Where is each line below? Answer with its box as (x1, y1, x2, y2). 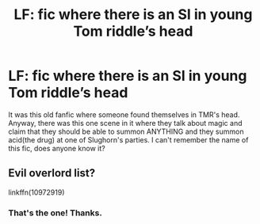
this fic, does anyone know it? (8, 143, 105, 153)
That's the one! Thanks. (8, 207, 103, 218)
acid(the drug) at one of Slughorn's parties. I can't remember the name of (8, 135, 249, 144)
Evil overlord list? (8, 166, 96, 180)
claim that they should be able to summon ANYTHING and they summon (8, 127, 244, 136)
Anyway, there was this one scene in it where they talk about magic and (8, 118, 243, 127)
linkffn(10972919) (8, 188, 65, 197)
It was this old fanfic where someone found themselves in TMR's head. (8, 109, 240, 120)
